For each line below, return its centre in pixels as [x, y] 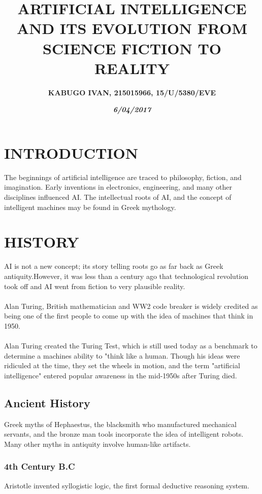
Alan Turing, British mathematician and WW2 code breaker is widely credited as [131, 306]
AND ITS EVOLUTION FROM [132, 28]
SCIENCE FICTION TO [132, 48]
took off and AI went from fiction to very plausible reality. [95, 286]
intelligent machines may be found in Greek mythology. [90, 207]
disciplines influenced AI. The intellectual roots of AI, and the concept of [118, 197]
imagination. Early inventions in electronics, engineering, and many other [118, 187]
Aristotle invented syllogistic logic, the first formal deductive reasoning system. [127, 485]
